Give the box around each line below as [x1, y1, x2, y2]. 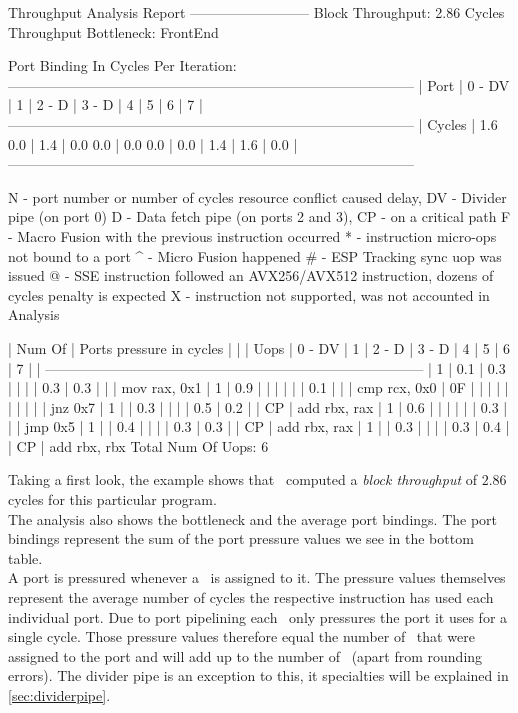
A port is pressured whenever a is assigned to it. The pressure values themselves [8, 567, 506, 588]
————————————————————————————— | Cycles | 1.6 [8, 113, 498, 134]
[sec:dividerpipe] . [8, 685, 111, 705]
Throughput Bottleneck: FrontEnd [8, 21, 219, 42]
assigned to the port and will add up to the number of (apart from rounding [8, 645, 483, 666]
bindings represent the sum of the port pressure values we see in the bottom [8, 528, 474, 549]
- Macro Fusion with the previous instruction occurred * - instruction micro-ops [8, 225, 497, 246]
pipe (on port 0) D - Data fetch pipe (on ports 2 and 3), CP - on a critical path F [8, 206, 511, 227]
